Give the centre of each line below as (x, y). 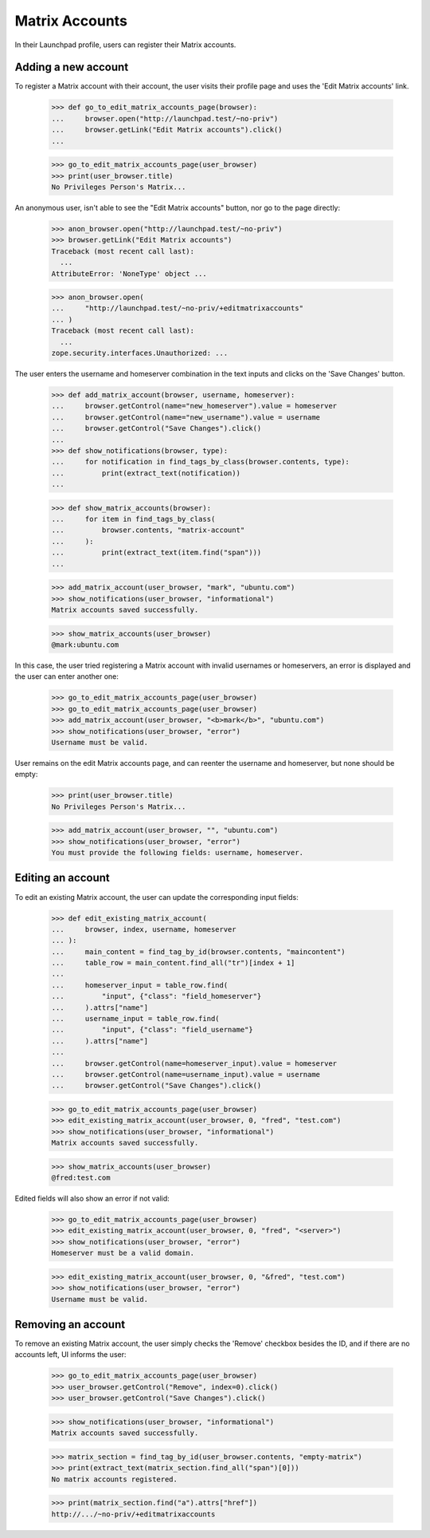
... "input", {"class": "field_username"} (152, 1030)
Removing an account (70, 1324)
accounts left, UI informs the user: (70, 1355)
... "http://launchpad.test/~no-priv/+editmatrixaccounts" (178, 308)
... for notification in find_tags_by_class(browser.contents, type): (201, 462)
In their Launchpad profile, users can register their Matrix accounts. (125, 45)
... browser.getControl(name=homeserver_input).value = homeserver (194, 1063)
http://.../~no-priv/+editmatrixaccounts (133, 1514)
